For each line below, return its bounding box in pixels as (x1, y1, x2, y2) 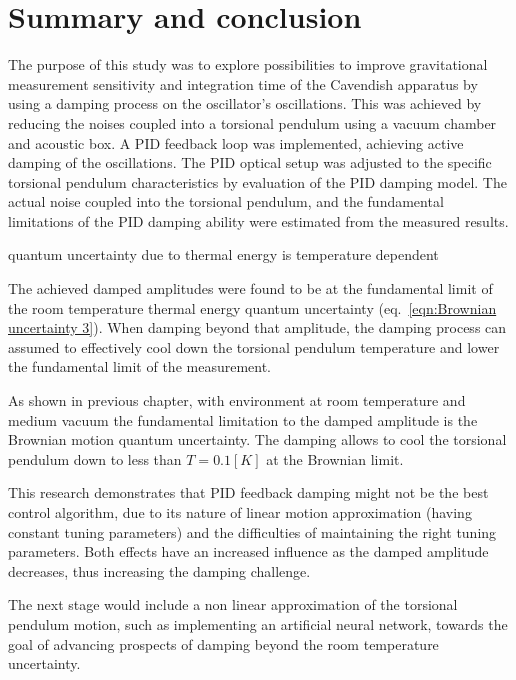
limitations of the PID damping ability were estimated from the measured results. (8, 210, 509, 231)
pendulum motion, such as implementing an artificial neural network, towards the (8, 613, 508, 634)
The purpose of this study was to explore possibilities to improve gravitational (8, 54, 488, 75)
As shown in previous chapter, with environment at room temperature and (8, 390, 466, 411)
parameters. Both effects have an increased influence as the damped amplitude (8, 541, 489, 562)
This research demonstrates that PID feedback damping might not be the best (8, 482, 489, 503)
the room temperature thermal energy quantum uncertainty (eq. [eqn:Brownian (8, 297, 497, 318)
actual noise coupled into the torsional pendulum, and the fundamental (8, 191, 444, 212)
